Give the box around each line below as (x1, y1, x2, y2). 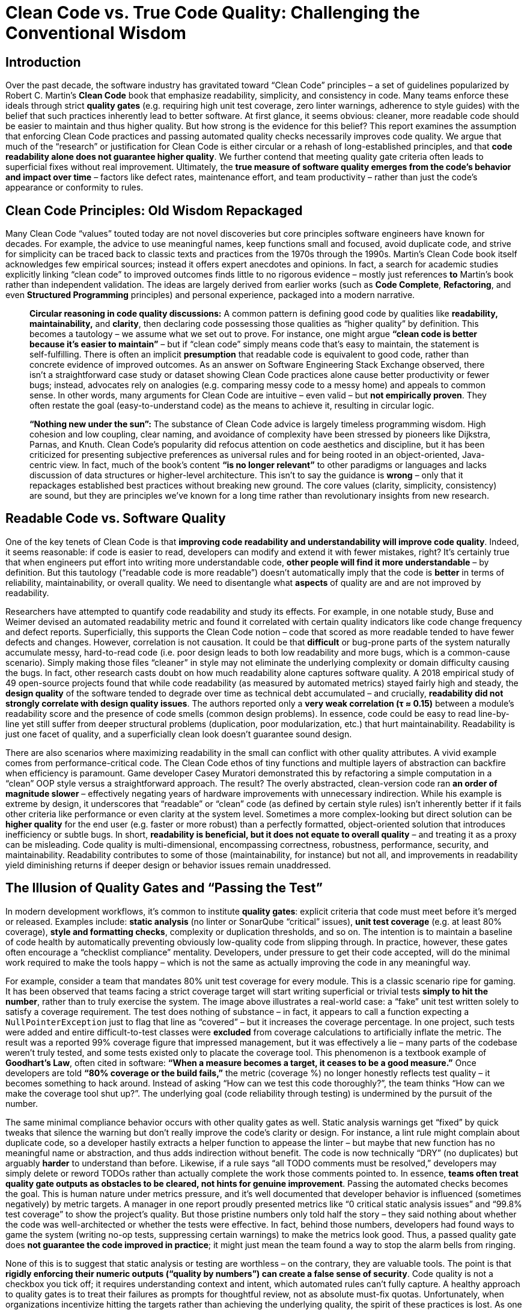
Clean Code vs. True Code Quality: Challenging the (5, 2, 420, 23)
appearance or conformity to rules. (5, 182, 144, 193)
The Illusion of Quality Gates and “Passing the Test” (5, 880, 323, 896)
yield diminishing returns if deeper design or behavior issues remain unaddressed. (5, 859, 331, 870)
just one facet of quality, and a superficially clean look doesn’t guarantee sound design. (5, 728, 352, 739)
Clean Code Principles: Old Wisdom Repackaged (5, 203, 303, 218)
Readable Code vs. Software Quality (5, 511, 226, 526)
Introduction (5, 54, 81, 70)
